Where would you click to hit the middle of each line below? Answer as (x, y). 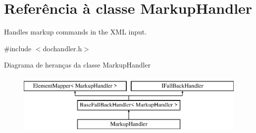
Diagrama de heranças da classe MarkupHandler (77, 65)
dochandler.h (62, 48)
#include (18, 48)
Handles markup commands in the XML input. (76, 32)
